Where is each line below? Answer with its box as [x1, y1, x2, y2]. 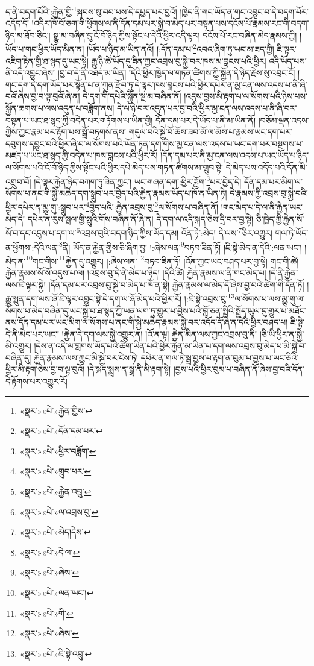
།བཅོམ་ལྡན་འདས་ [258, 113, 309, 126]
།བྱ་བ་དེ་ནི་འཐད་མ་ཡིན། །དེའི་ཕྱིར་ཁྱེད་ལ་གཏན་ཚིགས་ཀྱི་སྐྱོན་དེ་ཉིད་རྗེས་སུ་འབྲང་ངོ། [57, 66, 295, 79]
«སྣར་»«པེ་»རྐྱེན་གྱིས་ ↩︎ [19, 404, 93, 416]
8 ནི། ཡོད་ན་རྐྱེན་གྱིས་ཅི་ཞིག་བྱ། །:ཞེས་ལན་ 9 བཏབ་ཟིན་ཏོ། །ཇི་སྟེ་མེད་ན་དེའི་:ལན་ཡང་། [59, 239, 302, 253]
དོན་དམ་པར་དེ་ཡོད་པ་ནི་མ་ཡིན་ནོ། [155, 113, 256, 126]
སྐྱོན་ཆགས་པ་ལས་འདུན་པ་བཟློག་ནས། [5, 102, 115, 115]
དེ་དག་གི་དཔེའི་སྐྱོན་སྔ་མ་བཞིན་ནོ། [83, 90, 181, 102]
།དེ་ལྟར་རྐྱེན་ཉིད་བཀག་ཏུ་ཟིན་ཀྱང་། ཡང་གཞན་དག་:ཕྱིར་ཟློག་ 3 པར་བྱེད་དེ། [34, 173, 242, 187]
